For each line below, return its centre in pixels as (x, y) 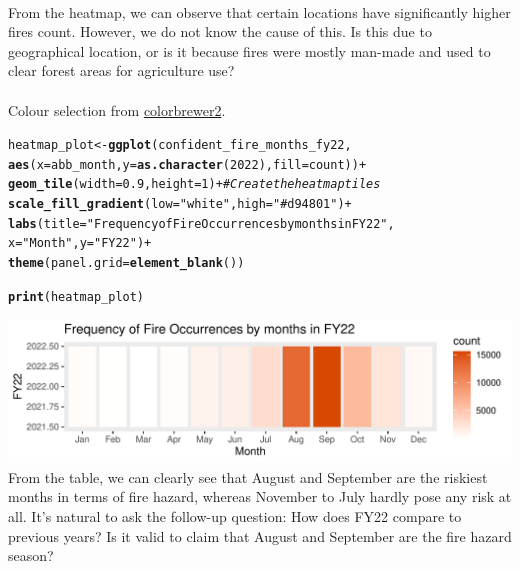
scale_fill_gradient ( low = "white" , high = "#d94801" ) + (180, 204)
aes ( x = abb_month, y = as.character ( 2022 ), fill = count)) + (187, 164)
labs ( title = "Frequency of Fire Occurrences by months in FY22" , (201, 223)
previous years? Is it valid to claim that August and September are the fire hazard (260, 535)
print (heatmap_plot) (76, 296)
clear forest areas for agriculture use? (121, 70)
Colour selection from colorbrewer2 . (117, 109)
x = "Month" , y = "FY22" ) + (80, 243)
